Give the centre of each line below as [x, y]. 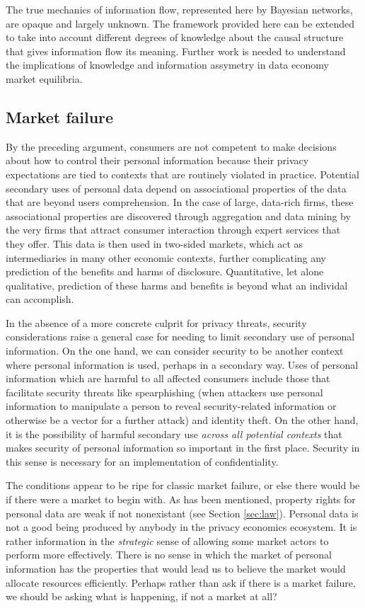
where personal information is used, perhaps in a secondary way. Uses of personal [182, 364]
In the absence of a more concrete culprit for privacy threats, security [156, 322]
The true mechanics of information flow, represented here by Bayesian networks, [179, 9]
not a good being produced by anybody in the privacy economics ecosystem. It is [181, 527]
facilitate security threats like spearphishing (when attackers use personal [164, 392]
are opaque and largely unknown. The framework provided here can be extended [180, 23]
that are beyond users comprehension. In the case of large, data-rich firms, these [180, 202]
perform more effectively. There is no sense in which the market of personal [169, 555]
